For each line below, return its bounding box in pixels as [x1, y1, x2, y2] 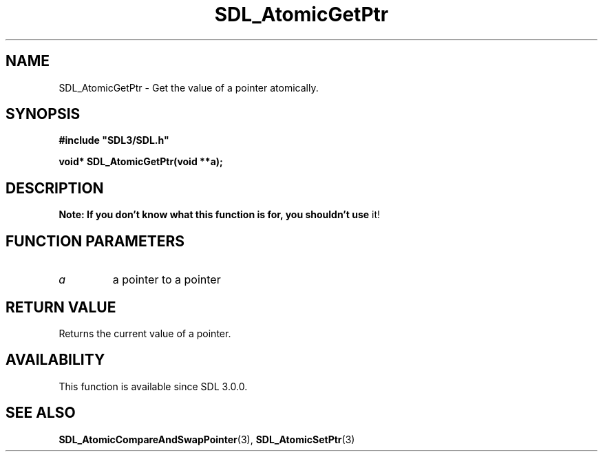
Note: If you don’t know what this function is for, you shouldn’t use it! [59, 209, 381, 221]
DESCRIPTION [6, 179, 104, 197]
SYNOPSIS [6, 105, 81, 123]
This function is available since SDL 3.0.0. [59, 380, 248, 392]
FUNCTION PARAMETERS [6, 232, 184, 250]
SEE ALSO [6, 404, 76, 422]
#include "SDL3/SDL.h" [59, 134, 169, 147]
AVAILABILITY [6, 351, 105, 369]
